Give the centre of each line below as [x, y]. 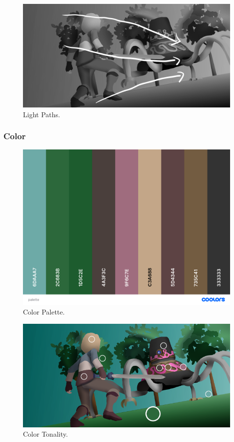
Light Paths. [42, 114]
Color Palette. [44, 312]
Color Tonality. [45, 434]
